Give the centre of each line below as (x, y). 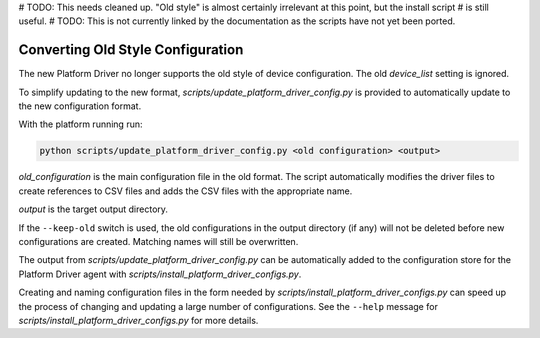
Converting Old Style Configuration (131, 50)
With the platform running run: (80, 124)
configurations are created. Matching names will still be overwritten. (158, 241)
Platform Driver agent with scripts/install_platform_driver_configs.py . (160, 274)
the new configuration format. (80, 106)
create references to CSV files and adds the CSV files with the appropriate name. (185, 191)
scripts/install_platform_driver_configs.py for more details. (138, 320)
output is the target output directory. (93, 209)
